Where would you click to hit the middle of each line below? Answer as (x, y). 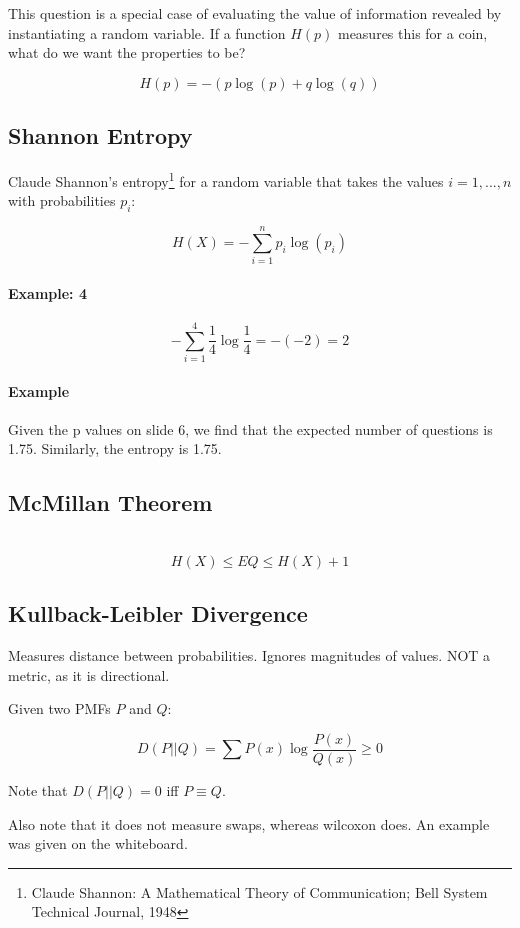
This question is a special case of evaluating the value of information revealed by (255, 13)
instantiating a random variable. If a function (147, 32)
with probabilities (62, 200)
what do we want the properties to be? (127, 52)
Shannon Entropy (100, 135)
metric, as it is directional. (89, 674)
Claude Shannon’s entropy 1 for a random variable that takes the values (226, 179)
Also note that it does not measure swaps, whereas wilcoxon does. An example (249, 823)
